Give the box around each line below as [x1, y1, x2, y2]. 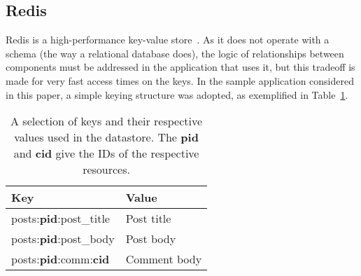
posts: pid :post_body [11, 230, 115, 247]
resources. [83, 161, 130, 178]
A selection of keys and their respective [10, 113, 203, 130]
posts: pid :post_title [11, 210, 110, 227]
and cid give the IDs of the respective [13, 145, 199, 162]
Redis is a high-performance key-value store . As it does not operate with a [6, 32, 330, 47]
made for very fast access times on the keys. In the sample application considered [6, 73, 354, 88]
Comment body [125, 251, 202, 268]
